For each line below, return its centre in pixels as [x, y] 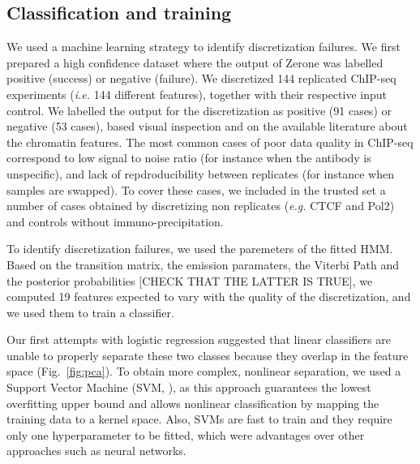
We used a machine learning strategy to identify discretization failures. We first [204, 47]
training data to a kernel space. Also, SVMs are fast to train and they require [199, 419]
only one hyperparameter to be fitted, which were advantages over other [186, 434]
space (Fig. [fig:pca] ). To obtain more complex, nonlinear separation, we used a [204, 371]
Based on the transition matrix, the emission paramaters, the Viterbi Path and [203, 264]
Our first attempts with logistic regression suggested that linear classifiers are [199, 339]
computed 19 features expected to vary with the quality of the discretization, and [209, 296]
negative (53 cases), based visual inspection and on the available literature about [207, 126]
